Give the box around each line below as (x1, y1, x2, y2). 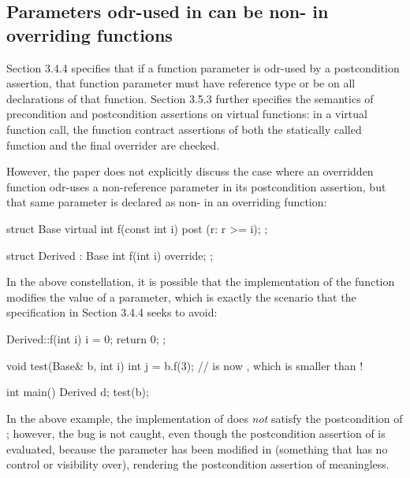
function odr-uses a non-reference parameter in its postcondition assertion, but (6, 178, 386, 195)
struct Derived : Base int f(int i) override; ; (6, 246, 214, 263)
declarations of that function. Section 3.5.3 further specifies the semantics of (6, 90, 374, 106)
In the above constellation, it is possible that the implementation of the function (6, 273, 395, 290)
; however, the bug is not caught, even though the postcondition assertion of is (6, 425, 386, 442)
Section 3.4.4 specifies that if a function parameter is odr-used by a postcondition (6, 59, 400, 76)
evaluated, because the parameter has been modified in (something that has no (6, 440, 388, 457)
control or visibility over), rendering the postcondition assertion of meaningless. (6, 456, 389, 472)
